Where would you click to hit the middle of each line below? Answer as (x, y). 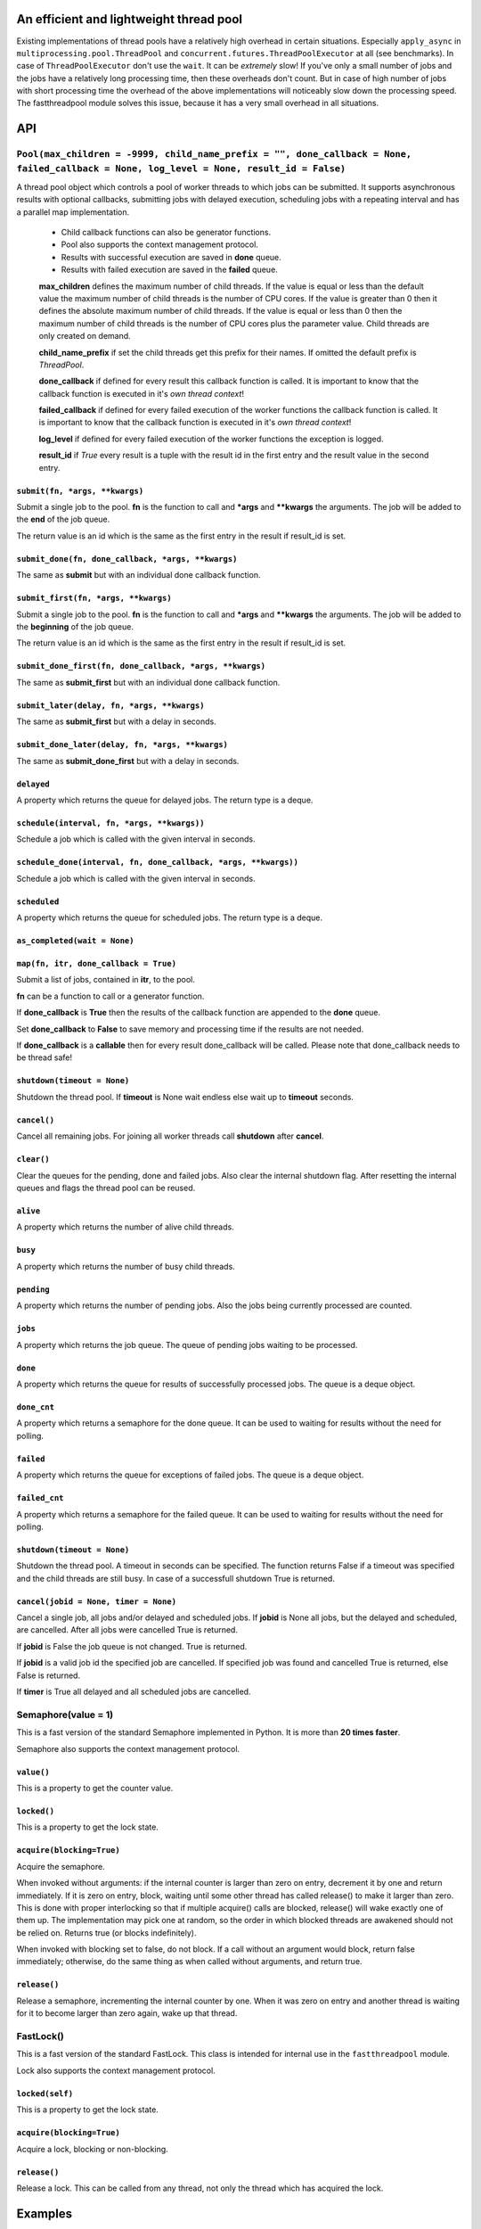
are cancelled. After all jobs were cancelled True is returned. (127, 1630)
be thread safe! (45, 1057)
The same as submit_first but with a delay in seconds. (117, 721)
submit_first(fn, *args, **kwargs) (94, 598)
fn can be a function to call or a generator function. (110, 996)
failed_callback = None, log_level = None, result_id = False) (181, 169)
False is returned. (48, 1675)
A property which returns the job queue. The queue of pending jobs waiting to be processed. (187, 1345)
